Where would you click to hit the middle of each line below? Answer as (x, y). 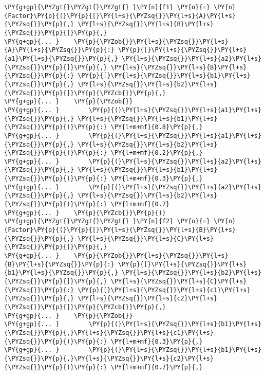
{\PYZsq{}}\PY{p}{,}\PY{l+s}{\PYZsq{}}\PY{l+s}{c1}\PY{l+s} (109, 333)
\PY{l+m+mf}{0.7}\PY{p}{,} (157, 367)
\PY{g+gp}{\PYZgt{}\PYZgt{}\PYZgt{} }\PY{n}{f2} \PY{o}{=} (107, 221)
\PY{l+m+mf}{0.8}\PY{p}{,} (157, 127)
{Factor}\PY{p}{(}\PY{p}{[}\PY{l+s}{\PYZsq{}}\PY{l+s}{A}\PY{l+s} (120, 16)
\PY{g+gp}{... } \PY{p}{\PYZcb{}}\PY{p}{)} (85, 213)
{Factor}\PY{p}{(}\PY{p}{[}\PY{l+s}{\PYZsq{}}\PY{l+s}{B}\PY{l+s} (120, 230)
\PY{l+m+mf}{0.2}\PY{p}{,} (157, 153)
